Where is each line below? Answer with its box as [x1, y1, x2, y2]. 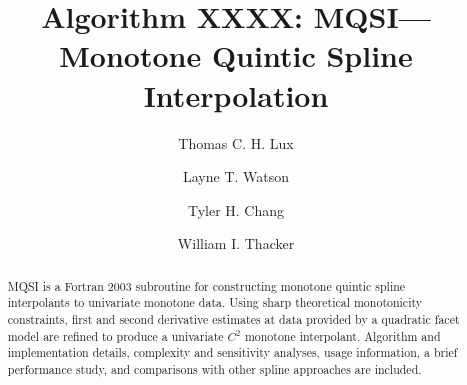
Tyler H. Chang [187, 199, 285, 220]
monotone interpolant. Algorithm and [244, 327, 441, 344]
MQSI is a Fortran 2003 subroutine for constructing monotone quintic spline [7, 277, 406, 294]
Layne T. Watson [182, 166, 290, 187]
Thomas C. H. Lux [178, 132, 294, 153]
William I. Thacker [177, 233, 295, 254]
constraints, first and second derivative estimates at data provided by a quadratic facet [7, 310, 460, 327]
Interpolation [143, 74, 329, 115]
